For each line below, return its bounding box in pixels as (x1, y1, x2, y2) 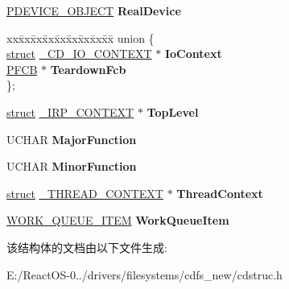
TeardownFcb (50, 60, 126, 77)
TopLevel (147, 103, 199, 120)
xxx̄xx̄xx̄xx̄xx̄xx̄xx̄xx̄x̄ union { (6, 29, 155, 46)
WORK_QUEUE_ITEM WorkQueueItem (6, 212, 229, 229)
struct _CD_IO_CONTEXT (6, 45, 152, 62)
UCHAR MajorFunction (6, 130, 137, 147)
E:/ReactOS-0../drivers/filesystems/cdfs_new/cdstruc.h (6, 266, 283, 283)
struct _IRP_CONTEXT (6, 103, 134, 120)
